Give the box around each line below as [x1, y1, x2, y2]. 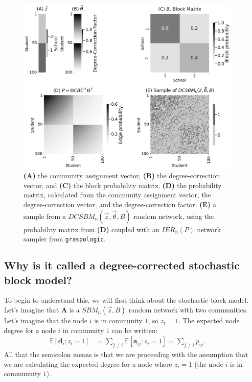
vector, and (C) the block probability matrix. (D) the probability [23, 180, 222, 190]
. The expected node [178, 315, 240, 326]
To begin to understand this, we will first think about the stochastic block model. [4, 295, 249, 305]
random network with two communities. [128, 305, 248, 315]
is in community [94, 315, 142, 326]
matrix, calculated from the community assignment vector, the [23, 190, 211, 200]
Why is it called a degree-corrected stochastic [4, 258, 240, 273]
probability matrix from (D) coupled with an [23, 224, 160, 234]
